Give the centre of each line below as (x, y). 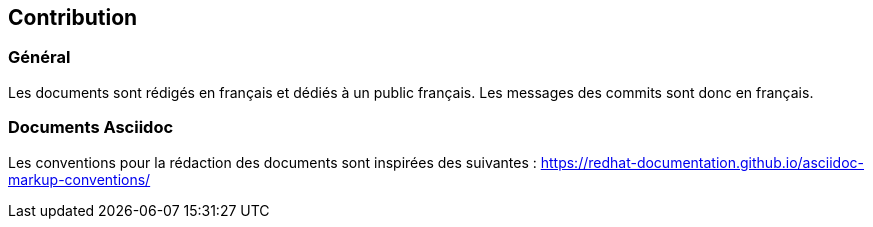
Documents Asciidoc (91, 127)
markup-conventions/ (79, 179)
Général (39, 57)
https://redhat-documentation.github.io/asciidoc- (702, 162)
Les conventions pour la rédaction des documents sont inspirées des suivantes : (272, 162)
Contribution (73, 17)
